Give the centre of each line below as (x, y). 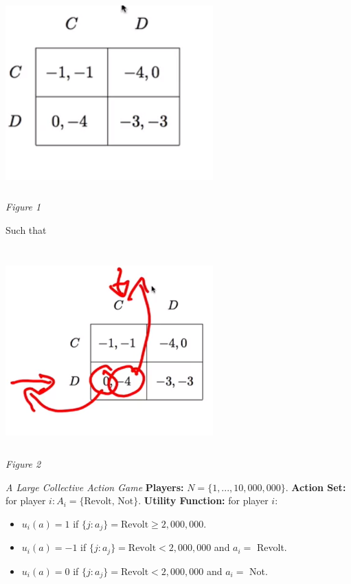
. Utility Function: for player (203, 500)
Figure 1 (23, 206)
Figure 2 (23, 464)
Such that (26, 229)
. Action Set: (316, 487)
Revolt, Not (109, 502)
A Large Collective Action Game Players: (95, 487)
